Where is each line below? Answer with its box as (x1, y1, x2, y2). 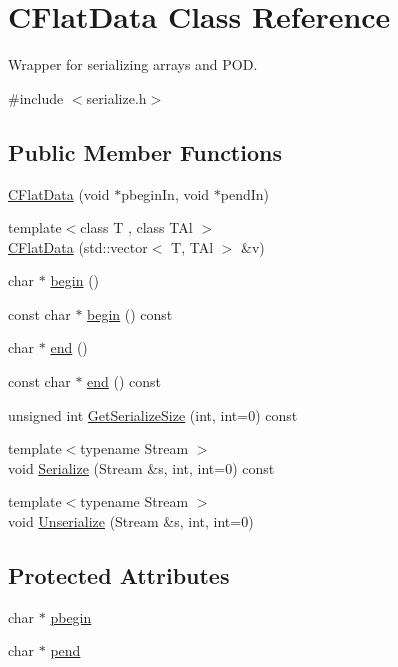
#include (8, 87, 64, 108)
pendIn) (220, 183, 270, 204)
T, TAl (171, 236, 214, 257)
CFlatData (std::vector (8, 236, 148, 257)
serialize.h (86, 87, 147, 108)
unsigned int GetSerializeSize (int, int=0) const (8, 404, 298, 425)
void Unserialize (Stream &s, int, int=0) (8, 511, 254, 532)
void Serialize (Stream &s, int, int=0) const (8, 457, 275, 478)
